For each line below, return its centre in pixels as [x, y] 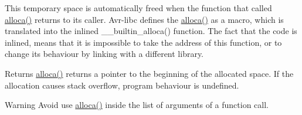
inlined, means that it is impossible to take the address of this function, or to [143, 42]
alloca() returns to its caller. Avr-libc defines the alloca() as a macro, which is [144, 19]
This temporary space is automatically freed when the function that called [138, 8]
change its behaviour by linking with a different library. [104, 54]
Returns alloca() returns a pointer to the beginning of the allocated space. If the [149, 73]
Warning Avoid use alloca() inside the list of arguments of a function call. [137, 105]
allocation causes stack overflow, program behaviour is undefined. [122, 85]
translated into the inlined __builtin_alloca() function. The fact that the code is [151, 31]
